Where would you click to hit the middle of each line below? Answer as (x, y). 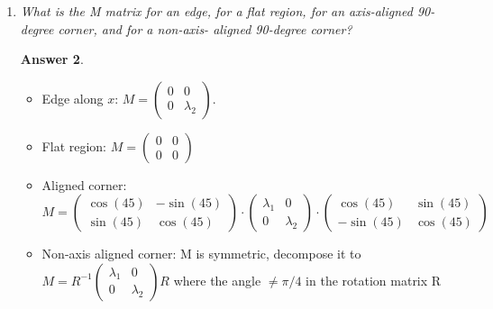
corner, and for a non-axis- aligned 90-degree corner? (205, 28)
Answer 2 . (52, 59)
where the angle (217, 280)
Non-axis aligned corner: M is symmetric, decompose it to (201, 254)
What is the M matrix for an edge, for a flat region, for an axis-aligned (216, 11)
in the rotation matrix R (374, 280)
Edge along (73, 98)
